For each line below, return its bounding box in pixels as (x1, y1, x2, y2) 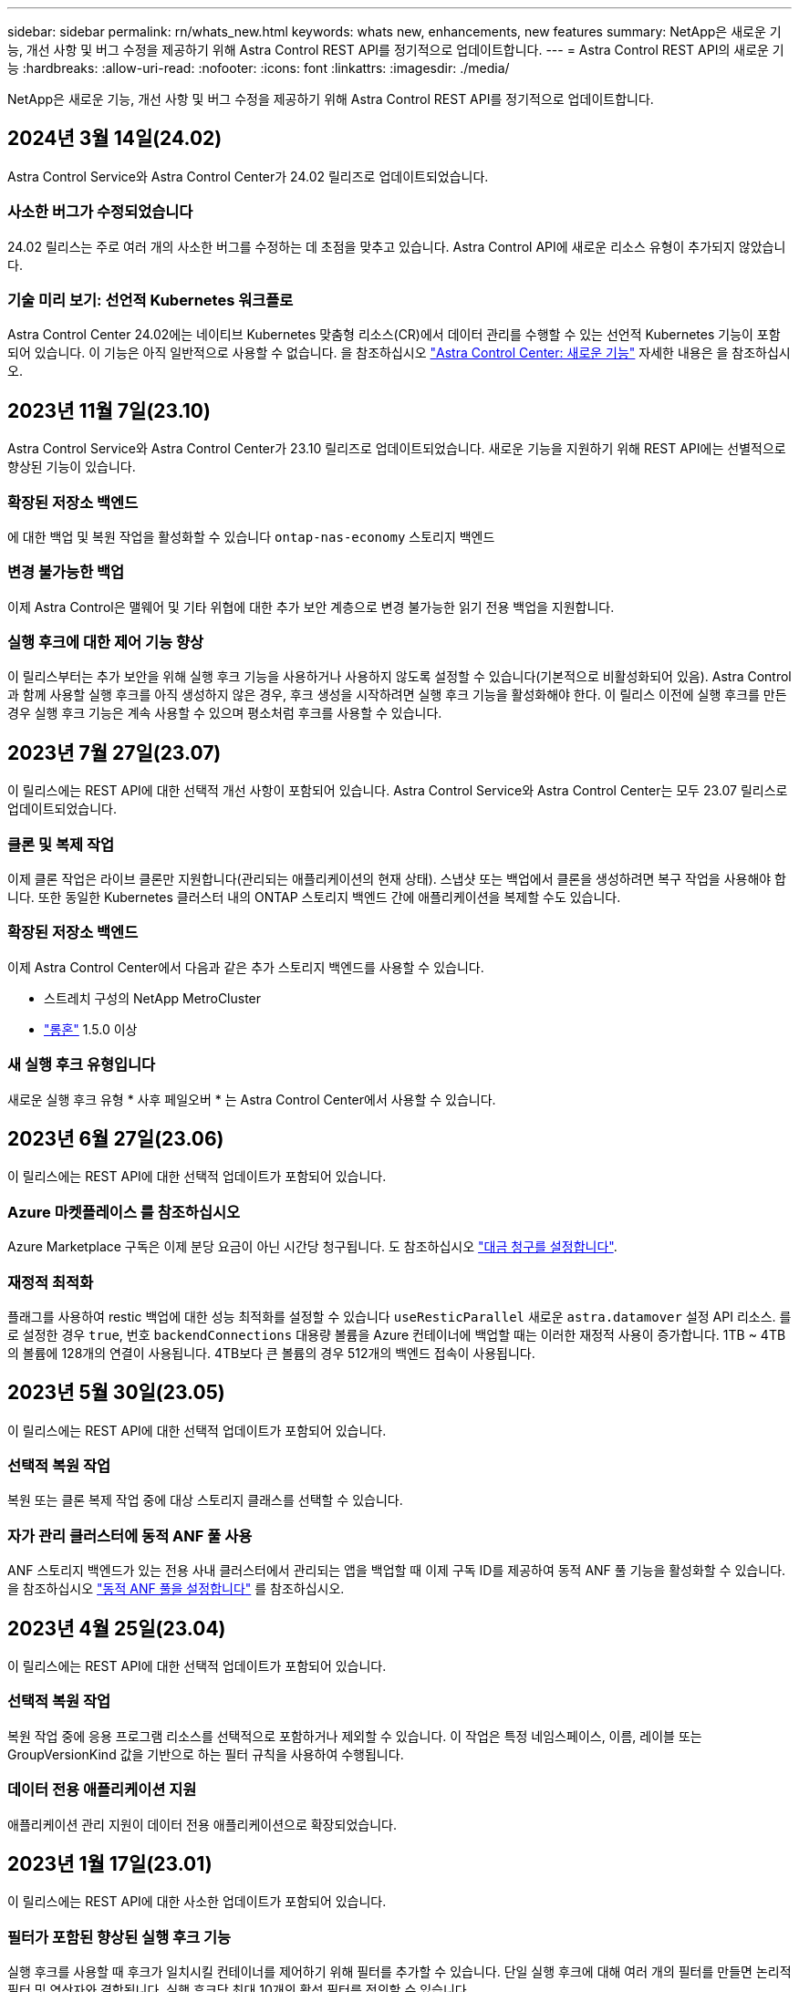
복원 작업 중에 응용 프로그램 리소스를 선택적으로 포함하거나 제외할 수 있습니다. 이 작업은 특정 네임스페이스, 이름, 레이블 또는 (7, 1727, 702, 1744)
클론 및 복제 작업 (7, 835, 114, 854)
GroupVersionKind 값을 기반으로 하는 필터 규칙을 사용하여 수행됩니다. (7, 1746, 404, 1762)
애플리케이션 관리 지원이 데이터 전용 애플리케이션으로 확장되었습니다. (7, 1816, 397, 1832)
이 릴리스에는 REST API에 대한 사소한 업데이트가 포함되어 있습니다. (7, 1893, 387, 1910)
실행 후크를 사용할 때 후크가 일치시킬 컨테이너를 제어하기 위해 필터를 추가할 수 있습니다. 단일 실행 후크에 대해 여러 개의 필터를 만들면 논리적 (7, 1964, 792, 1980)
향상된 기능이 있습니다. (7, 459, 136, 475)
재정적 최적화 (7, 1272, 94, 1292)
